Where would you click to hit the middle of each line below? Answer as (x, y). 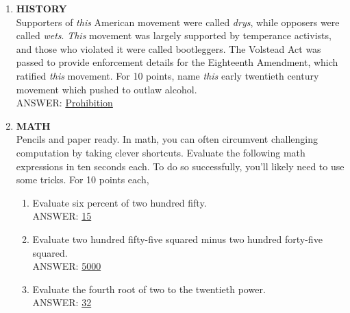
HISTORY (41, 8)
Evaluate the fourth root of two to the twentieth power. (149, 289)
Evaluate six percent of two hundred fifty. (120, 202)
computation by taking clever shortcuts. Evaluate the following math (161, 152)
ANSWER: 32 (62, 302)
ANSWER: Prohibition (64, 103)
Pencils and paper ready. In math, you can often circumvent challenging (167, 139)
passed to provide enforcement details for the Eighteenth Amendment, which (177, 62)
